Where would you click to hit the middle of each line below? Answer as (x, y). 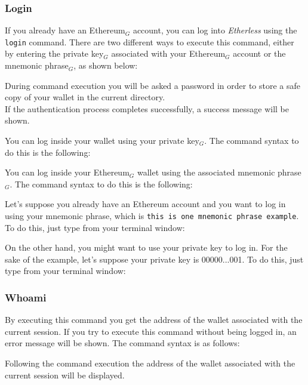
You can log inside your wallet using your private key (102, 141)
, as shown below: (106, 65)
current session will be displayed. (65, 375)
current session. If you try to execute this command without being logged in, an (151, 331)
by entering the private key (54, 53)
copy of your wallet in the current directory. (85, 97)
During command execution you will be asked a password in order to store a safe (153, 85)
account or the (259, 53)
